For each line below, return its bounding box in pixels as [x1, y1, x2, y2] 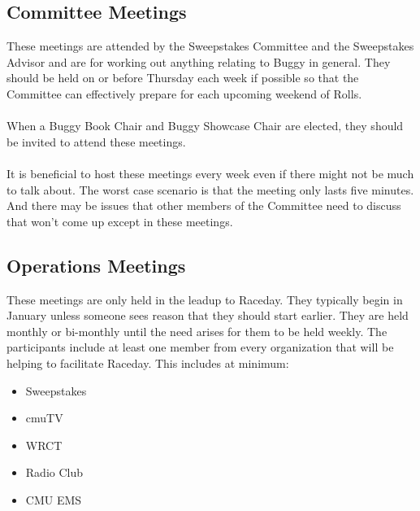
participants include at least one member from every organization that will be [6, 338, 394, 356]
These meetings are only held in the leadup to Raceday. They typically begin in [6, 290, 403, 308]
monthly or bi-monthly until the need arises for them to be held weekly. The [6, 322, 388, 339]
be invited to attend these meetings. [6, 133, 186, 150]
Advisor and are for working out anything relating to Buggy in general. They [6, 53, 391, 70]
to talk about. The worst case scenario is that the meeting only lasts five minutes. [6, 181, 414, 198]
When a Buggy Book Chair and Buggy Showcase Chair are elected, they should [6, 117, 404, 134]
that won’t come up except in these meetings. [6, 212, 233, 229]
